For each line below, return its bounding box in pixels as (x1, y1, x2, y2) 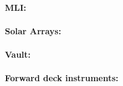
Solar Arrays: (5, 24, 61, 37)
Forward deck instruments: (5, 72, 119, 84)
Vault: (5, 48, 31, 60)
